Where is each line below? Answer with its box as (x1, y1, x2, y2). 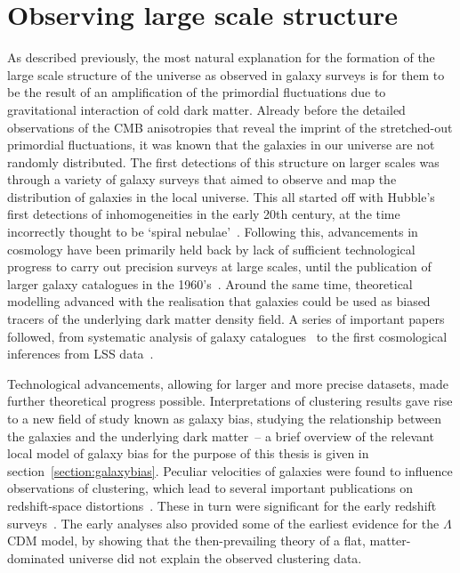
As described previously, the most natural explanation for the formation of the (7, 48, 435, 67)
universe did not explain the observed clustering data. (69, 548, 362, 567)
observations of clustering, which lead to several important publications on (7, 479, 413, 497)
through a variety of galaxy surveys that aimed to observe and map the (7, 170, 397, 189)
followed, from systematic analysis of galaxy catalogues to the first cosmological (7, 327, 448, 345)
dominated (7, 548, 65, 567)
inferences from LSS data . (7, 344, 154, 363)
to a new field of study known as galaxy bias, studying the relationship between (7, 409, 442, 427)
